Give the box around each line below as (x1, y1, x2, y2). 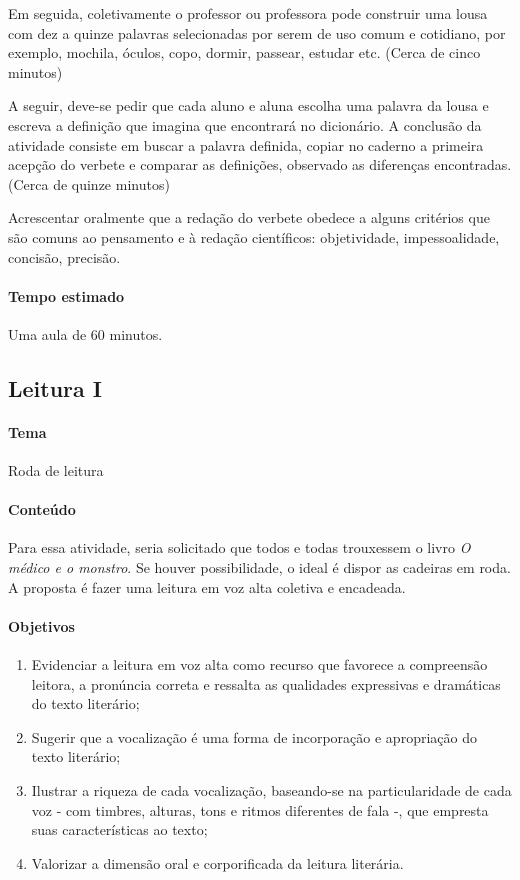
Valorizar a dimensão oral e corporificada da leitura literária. (31, 852, 404, 873)
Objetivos (8, 615, 75, 636)
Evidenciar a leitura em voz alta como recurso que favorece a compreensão (31, 654, 488, 675)
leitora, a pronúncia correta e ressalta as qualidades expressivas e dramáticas (31, 673, 501, 694)
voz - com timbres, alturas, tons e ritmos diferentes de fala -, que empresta (31, 799, 489, 820)
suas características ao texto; (31, 819, 208, 840)
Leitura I (8, 372, 102, 403)
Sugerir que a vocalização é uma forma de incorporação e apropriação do (31, 726, 477, 747)
